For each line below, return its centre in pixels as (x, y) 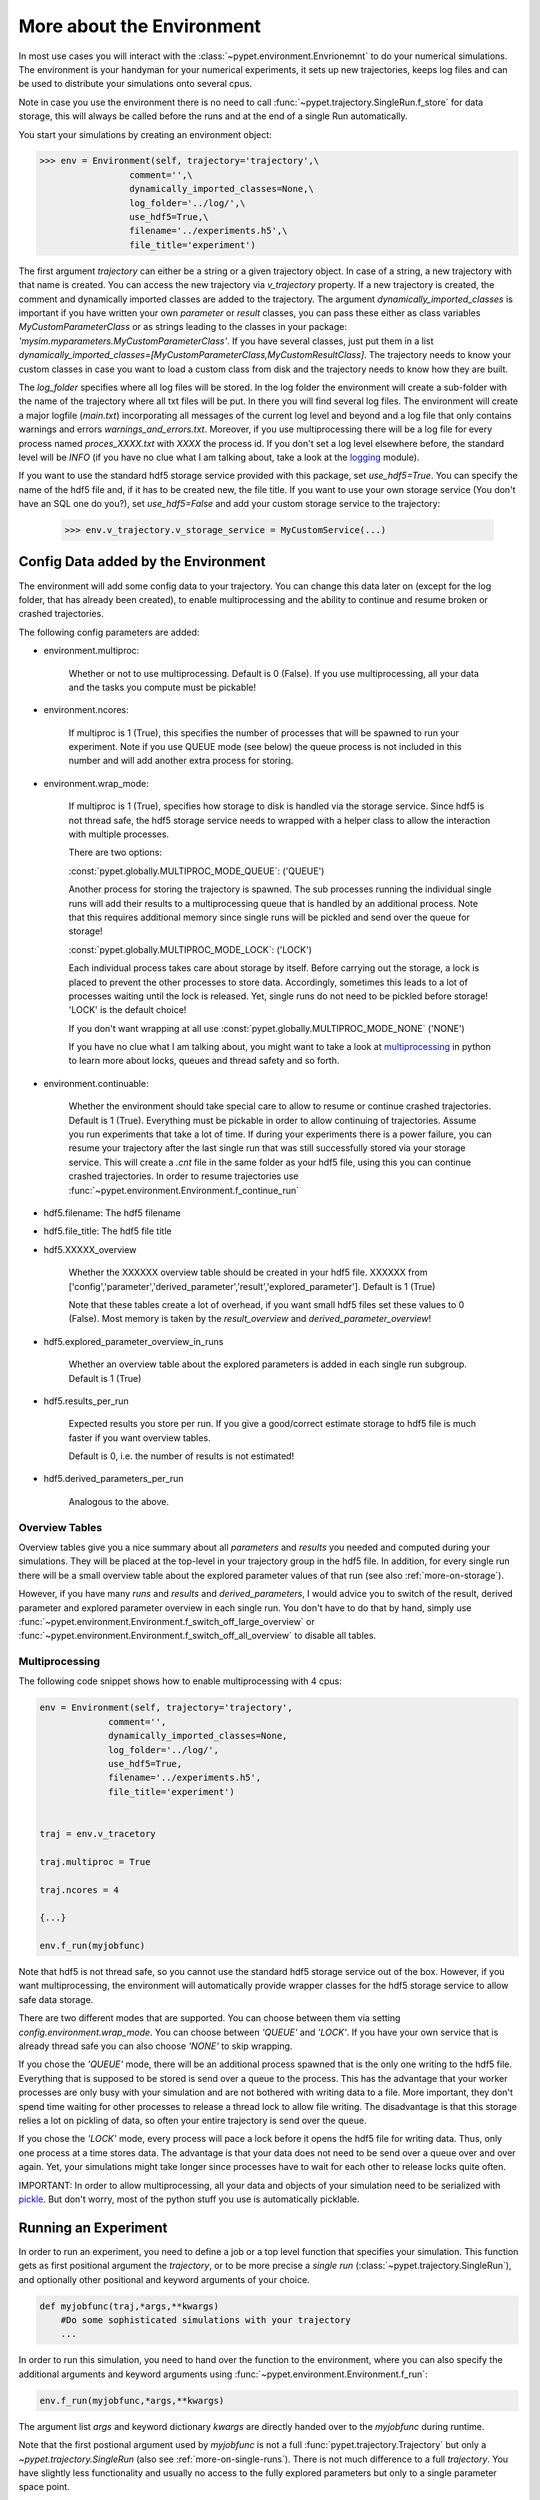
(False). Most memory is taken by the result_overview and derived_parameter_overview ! (250, 1319)
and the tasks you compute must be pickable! (162, 687)
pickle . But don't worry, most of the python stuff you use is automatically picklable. (189, 2199)
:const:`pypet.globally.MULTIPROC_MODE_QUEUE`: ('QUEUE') (196, 871)
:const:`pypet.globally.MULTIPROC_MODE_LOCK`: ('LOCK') (190, 949)
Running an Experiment (93, 2227)
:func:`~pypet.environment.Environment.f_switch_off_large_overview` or (166, 1621)
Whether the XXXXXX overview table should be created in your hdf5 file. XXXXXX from (248, 1272)
